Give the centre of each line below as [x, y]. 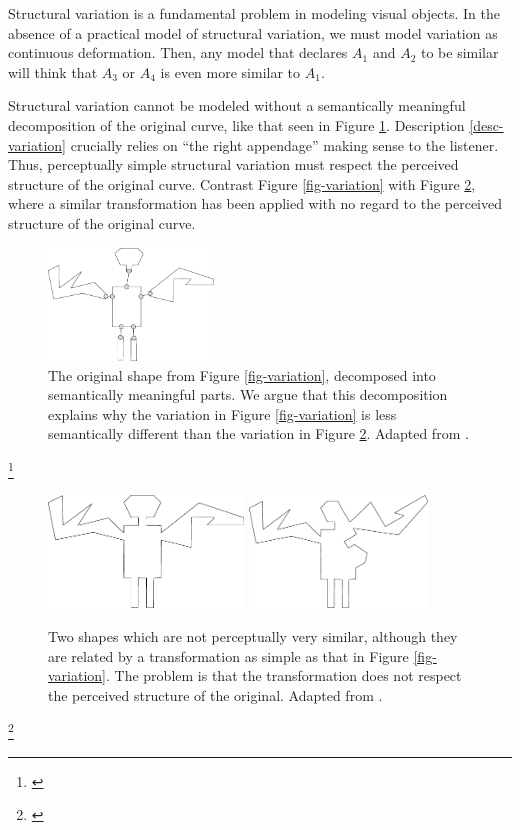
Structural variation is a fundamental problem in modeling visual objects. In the [254, 13]
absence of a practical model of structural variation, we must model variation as [253, 32]
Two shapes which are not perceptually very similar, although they [253, 636]
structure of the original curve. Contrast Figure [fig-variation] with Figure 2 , [242, 183]
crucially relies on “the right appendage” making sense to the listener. [284, 144]
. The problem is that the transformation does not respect [284, 675]
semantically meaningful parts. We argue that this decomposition [248, 394]
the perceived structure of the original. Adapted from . [215, 694]
